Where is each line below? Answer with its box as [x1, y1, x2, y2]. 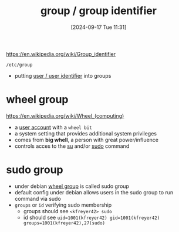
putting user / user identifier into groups [14, 72, 112, 79]
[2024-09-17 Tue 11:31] [70, 24, 127, 31]
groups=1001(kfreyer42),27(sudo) [23, 220, 106, 226]
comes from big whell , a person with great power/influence [14, 136, 158, 143]
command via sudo [14, 195, 62, 202]
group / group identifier [40, 4, 157, 18]
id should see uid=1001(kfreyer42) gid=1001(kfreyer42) [23, 214, 160, 221]
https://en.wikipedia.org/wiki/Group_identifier [6, 50, 116, 57]
